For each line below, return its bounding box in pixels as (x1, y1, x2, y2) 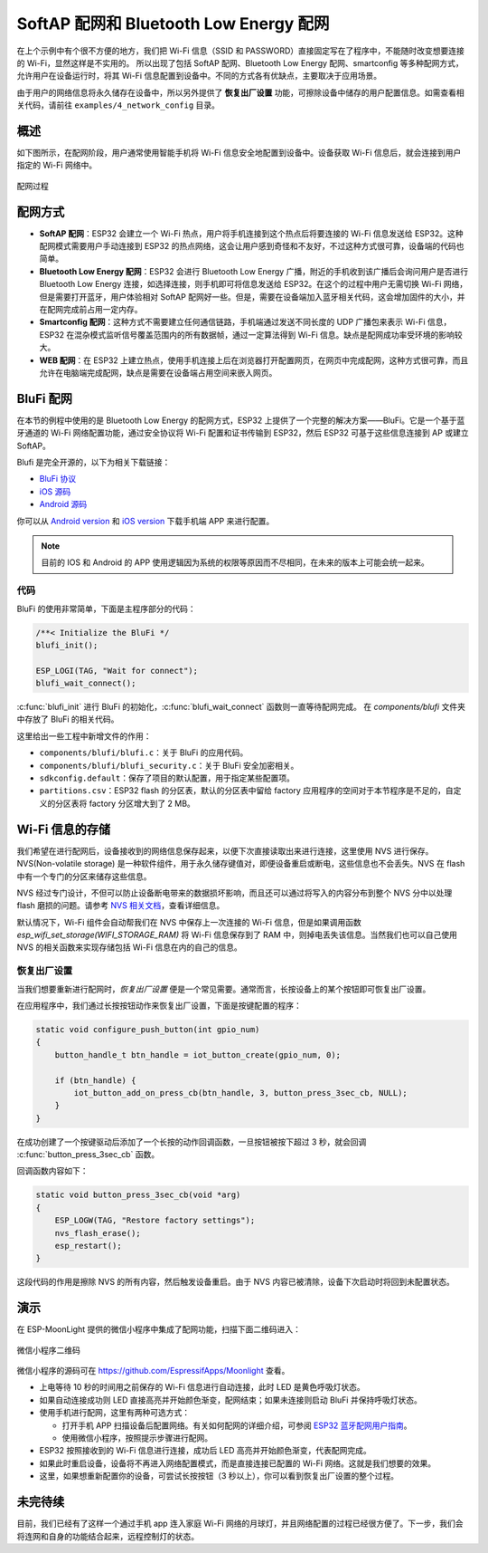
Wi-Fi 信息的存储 (16, 821, 111, 837)
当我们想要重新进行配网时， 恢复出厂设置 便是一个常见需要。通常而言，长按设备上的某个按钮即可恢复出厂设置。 (16, 983, 431, 994)
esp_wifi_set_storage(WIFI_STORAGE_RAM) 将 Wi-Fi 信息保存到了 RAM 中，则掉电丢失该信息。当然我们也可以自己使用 (16, 929, 458, 941)
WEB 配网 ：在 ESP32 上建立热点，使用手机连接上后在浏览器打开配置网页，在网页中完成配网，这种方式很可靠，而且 (39, 354, 469, 366)
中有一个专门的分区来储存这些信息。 (16, 870, 152, 882)
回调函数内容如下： (16, 1165, 89, 1176)
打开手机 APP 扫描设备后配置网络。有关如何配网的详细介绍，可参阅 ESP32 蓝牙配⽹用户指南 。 (61, 1420, 412, 1431)
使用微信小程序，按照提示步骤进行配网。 (61, 1433, 212, 1443)
